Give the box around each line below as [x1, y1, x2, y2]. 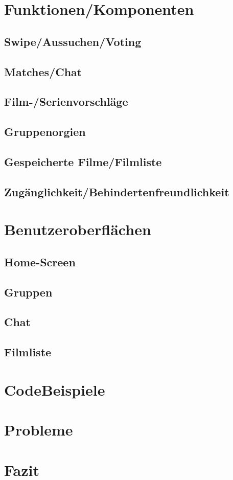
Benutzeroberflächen [4, 219, 151, 240]
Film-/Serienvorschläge [4, 94, 128, 109]
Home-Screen [4, 254, 76, 269]
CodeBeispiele [4, 379, 105, 400]
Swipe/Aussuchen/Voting [4, 33, 142, 49]
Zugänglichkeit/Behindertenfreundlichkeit [4, 184, 229, 199]
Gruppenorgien [4, 124, 86, 140]
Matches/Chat [4, 63, 82, 79]
